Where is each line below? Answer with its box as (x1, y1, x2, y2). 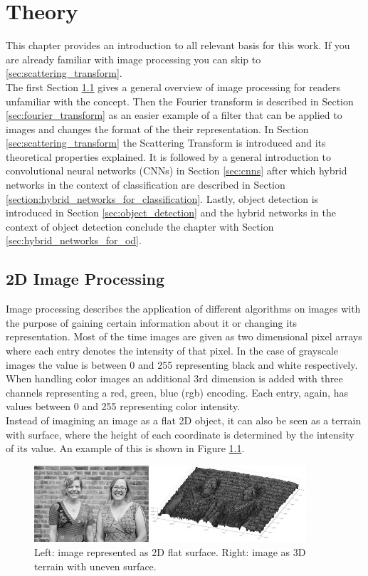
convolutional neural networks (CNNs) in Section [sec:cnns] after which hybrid (6, 163, 347, 178)
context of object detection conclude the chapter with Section (6, 219, 274, 234)
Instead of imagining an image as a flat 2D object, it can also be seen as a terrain (6, 412, 362, 427)
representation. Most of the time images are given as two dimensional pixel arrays (6, 329, 362, 344)
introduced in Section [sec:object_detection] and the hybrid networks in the (6, 205, 336, 220)
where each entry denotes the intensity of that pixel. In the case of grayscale (6, 343, 339, 358)
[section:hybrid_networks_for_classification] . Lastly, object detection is (6, 191, 319, 206)
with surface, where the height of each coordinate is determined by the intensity (6, 426, 354, 441)
